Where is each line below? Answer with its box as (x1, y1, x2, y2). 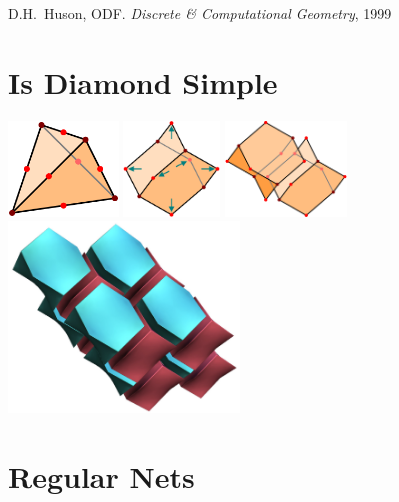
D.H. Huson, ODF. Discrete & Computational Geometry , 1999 (8, 3, 392, 23)
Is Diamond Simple (8, 61, 278, 102)
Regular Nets (8, 456, 195, 497)
